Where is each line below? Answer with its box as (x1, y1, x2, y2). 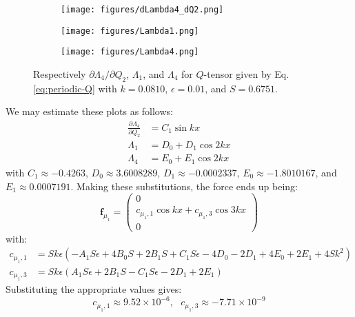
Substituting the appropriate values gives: (6, 282, 182, 296)
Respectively (33, 66, 86, 81)
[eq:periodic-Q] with (33, 81, 117, 95)
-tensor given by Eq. (203, 66, 290, 81)
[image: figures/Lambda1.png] (61, 25, 199, 36)
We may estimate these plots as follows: (6, 104, 173, 119)
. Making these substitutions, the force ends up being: (70, 178, 298, 193)
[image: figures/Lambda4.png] (61, 47, 199, 57)
